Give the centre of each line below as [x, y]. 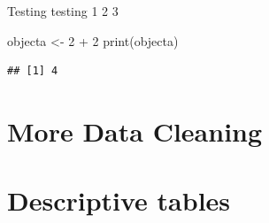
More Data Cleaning [135, 131]
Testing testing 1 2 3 [63, 11]
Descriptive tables [119, 200]
